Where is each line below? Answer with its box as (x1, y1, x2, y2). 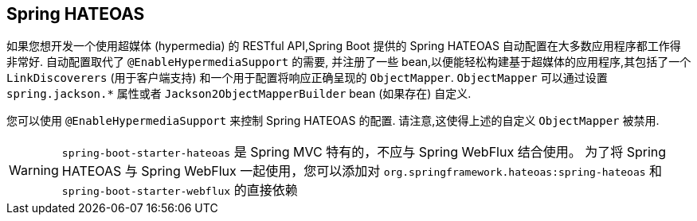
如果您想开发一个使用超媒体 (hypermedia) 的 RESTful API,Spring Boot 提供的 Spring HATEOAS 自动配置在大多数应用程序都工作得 (6, 39, 681, 53)
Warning (9, 162, 59, 179)
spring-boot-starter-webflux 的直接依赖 (61, 182, 298, 199)
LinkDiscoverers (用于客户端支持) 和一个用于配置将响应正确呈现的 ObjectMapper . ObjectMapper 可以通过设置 (6, 71, 608, 85)
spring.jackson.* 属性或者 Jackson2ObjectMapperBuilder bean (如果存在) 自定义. (6, 87, 472, 101)
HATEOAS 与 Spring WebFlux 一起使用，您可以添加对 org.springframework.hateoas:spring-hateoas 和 (61, 163, 663, 180)
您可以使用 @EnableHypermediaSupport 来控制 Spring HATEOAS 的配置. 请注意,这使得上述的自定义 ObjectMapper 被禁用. (6, 114, 660, 128)
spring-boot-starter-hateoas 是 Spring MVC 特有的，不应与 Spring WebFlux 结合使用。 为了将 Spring (61, 144, 667, 161)
